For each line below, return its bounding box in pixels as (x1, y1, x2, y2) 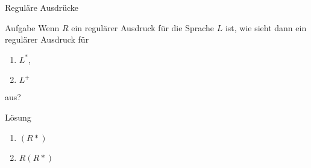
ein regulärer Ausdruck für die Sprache (71, 21, 215, 34)
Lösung (5, 110, 31, 123)
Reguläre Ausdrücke (5, 1, 79, 13)
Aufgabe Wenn (5, 21, 60, 34)
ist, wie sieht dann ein (225, 21, 307, 34)
